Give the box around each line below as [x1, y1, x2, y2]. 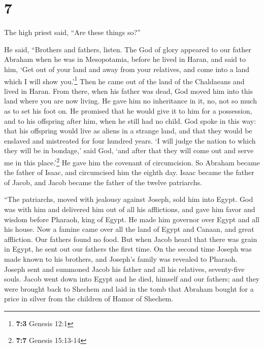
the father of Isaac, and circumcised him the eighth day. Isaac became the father [4, 167, 254, 178]
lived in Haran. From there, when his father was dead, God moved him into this [4, 85, 253, 96]
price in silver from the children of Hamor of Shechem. [4, 293, 174, 304]
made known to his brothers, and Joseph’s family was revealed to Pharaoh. [4, 253, 238, 264]
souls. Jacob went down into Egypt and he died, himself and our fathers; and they [4, 273, 260, 284]
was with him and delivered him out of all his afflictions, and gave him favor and [4, 203, 255, 214]
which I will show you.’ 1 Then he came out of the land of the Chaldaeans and [4, 74, 245, 86]
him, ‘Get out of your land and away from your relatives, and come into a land [4, 63, 249, 74]
